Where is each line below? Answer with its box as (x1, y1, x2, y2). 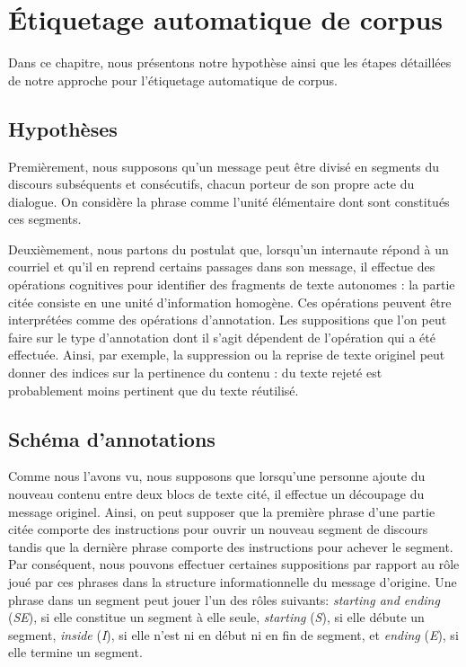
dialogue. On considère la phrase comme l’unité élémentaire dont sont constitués (8, 191, 450, 210)
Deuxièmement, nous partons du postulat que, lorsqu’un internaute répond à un (8, 239, 449, 258)
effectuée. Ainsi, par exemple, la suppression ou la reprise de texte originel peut (8, 345, 445, 364)
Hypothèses (8, 114, 118, 142)
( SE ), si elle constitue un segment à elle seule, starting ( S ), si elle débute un (8, 608, 425, 627)
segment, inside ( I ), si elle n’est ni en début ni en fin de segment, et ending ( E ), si (8, 625, 459, 644)
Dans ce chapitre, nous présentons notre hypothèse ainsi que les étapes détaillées (8, 53, 452, 72)
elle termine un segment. (8, 643, 143, 662)
